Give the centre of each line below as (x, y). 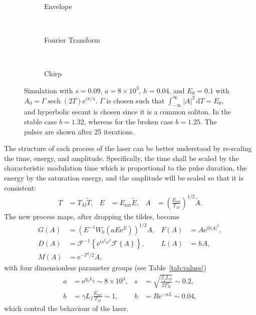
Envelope (58, 6)
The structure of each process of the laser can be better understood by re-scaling (128, 148)
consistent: (20, 187)
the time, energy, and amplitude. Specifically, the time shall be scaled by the (121, 158)
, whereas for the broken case (129, 121)
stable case (41, 121)
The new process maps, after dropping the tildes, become (92, 216)
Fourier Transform (72, 40)
